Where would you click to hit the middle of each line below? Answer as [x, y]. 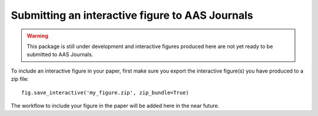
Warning [37, 36]
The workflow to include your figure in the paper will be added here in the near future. [115, 105]
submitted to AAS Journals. [60, 54]
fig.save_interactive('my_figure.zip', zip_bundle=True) [105, 93]
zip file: [20, 79]
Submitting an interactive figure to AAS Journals [132, 15]
